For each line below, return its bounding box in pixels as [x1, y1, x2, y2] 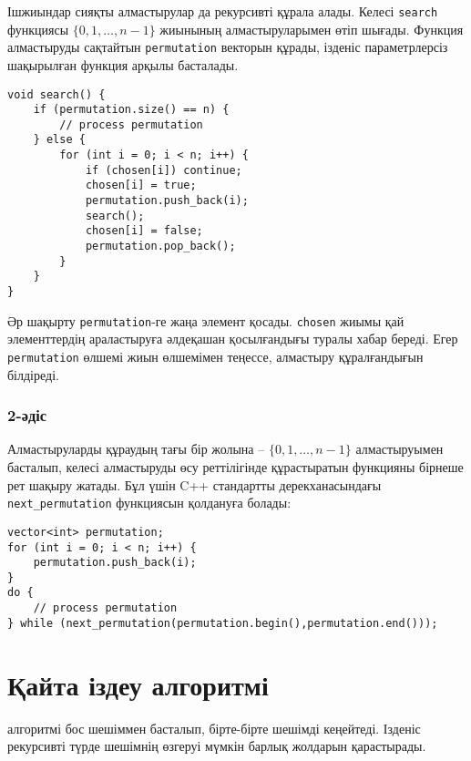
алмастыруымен [355, 439, 444, 458]
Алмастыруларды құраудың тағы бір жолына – [7, 439, 265, 458]
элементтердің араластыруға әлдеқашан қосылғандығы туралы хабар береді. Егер [7, 329, 458, 348]
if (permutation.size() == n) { [33, 103, 230, 117]
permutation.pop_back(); [85, 240, 236, 253]
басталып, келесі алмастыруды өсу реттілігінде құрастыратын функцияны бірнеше [7, 458, 464, 476]
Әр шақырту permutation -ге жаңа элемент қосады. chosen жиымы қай [7, 311, 404, 330]
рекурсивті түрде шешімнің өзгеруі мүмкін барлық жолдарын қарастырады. [7, 736, 426, 756]
